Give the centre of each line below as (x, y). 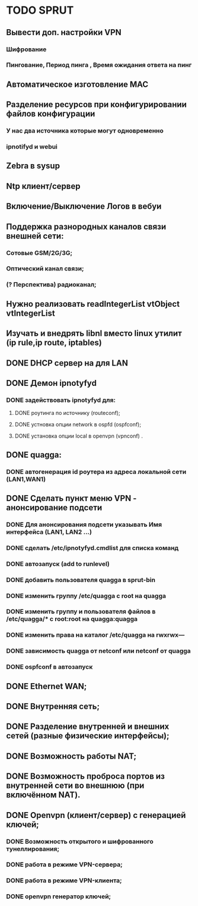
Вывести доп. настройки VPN (64, 32)
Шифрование (26, 49)
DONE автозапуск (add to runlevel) (58, 564)
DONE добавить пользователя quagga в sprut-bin (81, 580)
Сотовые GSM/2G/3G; (39, 253)
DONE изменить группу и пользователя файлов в (81, 612)
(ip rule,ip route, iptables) (54, 343)
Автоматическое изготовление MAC (77, 84)
